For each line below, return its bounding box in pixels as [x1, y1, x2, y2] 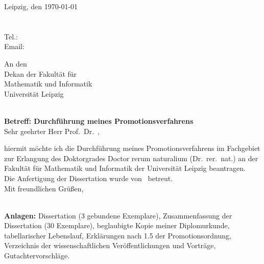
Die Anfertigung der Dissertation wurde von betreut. [4, 172, 173, 183]
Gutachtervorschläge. [4, 250, 70, 261]
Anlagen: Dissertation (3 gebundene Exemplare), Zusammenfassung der [4, 210, 232, 221]
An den [4, 58, 27, 69]
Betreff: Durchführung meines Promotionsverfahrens [4, 115, 194, 126]
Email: [4, 41, 25, 52]
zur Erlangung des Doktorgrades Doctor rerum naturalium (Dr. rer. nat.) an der [4, 152, 258, 163]
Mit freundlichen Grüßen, [4, 183, 84, 193]
